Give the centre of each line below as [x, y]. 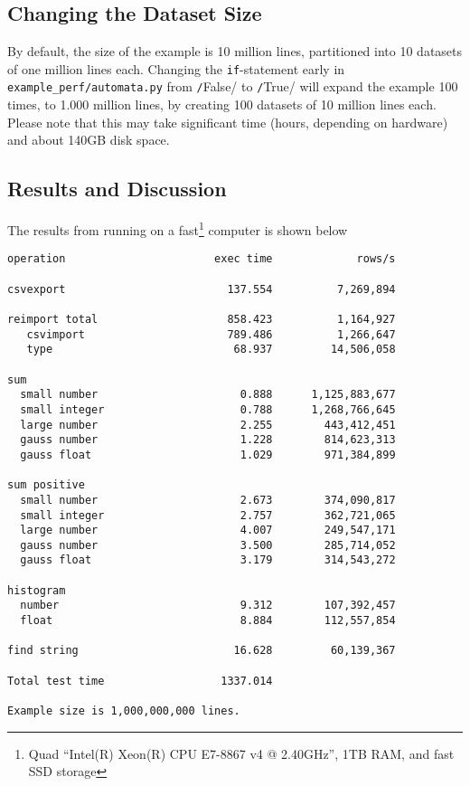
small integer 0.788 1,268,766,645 [208, 409]
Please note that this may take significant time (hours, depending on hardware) [228, 122]
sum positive [46, 485]
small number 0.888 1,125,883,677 [208, 395]
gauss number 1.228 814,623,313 [208, 440]
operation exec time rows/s [202, 259]
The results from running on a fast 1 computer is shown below [178, 228]
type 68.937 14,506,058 [211, 350]
